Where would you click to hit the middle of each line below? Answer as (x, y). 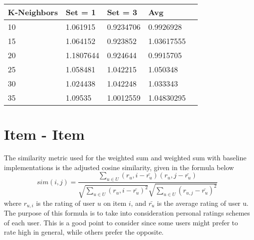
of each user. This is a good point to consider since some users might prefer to (121, 222)
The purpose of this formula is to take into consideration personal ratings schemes (127, 212)
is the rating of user (66, 203)
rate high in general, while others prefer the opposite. (84, 232)
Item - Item (44, 134)
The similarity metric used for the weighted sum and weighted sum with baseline (125, 158)
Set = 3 (122, 12)
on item (115, 203)
